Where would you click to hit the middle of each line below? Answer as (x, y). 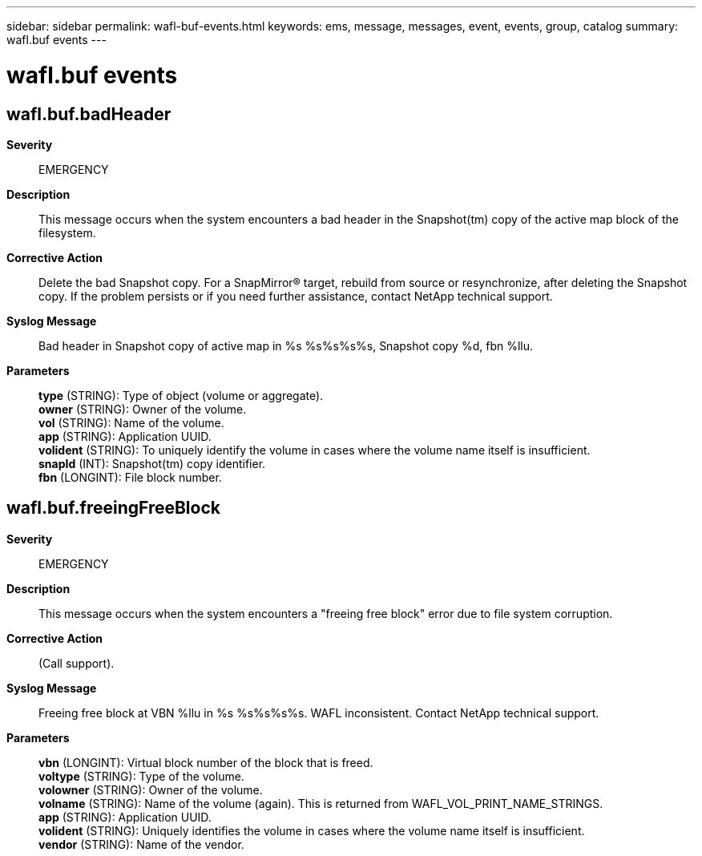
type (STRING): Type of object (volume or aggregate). (181, 395)
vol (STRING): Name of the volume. (131, 422)
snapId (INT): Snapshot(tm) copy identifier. (152, 463)
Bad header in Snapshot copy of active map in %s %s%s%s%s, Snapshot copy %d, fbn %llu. (286, 345)
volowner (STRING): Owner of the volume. (151, 789)
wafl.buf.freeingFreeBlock (113, 508)
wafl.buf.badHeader (89, 114)
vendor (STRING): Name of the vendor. (141, 844)
